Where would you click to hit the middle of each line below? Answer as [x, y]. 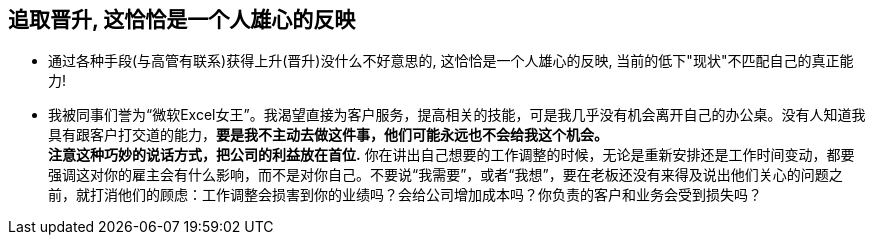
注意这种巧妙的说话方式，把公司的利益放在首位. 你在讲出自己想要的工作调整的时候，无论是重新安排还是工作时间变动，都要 [451, 155]
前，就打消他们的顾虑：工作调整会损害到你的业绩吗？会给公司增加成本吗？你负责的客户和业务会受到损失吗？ [405, 195]
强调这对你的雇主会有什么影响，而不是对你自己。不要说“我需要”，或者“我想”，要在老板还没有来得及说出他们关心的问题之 [445, 175]
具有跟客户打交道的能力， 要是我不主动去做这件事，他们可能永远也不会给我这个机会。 [328, 135]
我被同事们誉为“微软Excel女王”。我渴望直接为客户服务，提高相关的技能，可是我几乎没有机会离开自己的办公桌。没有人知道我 [457, 115]
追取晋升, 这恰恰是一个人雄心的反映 [182, 19]
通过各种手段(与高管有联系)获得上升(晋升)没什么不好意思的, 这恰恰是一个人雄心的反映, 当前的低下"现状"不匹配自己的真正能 [451, 61]
